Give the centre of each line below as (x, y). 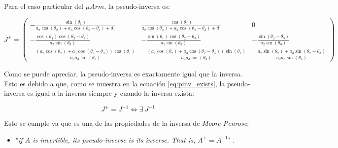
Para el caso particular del (44, 6)
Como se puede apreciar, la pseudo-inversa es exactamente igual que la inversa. (123, 73)
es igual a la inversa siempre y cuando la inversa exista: (111, 93)
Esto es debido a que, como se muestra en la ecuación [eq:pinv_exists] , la (115, 83)
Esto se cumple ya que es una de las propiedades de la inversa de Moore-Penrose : (127, 123)
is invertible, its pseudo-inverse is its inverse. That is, (114, 139)
